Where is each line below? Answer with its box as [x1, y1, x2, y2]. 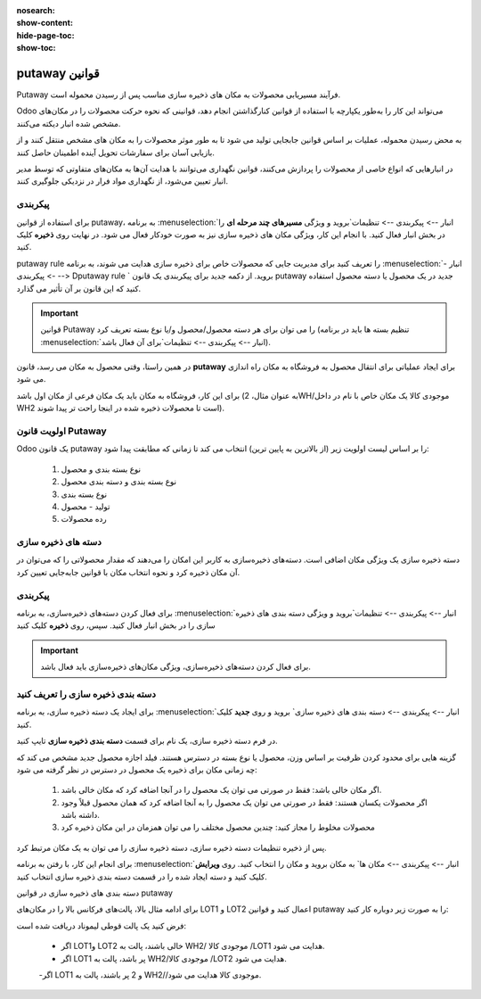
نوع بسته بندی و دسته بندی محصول [61, 476, 177, 487]
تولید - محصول [61, 500, 110, 512]
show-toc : [16, 43, 56, 54]
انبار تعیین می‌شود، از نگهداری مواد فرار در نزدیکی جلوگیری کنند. [16, 176, 229, 186]
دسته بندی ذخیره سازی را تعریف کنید [16, 688, 156, 700]
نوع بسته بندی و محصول [61, 464, 142, 475]
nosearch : [16, 5, 55, 15]
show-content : [16, 18, 73, 29]
